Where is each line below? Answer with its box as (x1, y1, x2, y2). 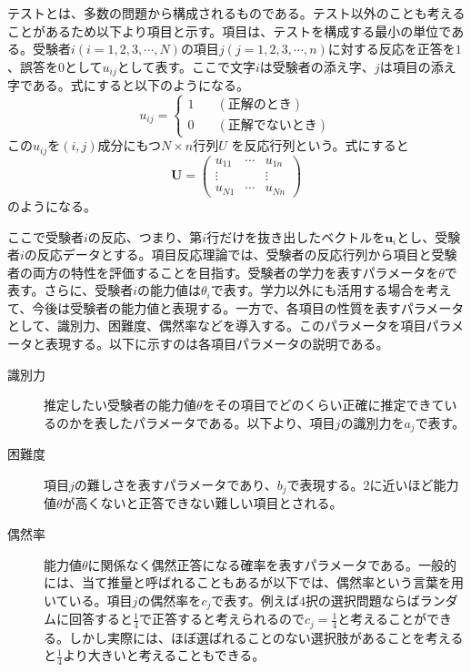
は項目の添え (379, 56, 456, 76)
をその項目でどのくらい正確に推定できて (202, 395, 445, 414)
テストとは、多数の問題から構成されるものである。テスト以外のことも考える (7, 4, 466, 22)
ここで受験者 (7, 227, 84, 246)
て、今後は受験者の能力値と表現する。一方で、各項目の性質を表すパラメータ (7, 298, 465, 317)
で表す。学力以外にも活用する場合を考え (210, 280, 452, 300)
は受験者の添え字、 (259, 56, 375, 76)
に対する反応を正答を (327, 39, 456, 58)
